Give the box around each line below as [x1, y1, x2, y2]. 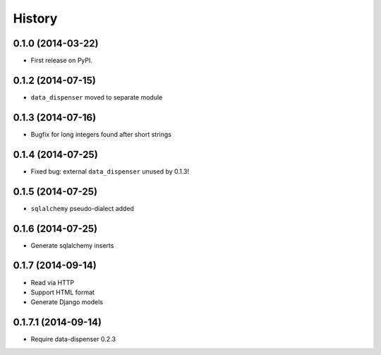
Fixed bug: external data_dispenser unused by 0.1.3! [30, 167, 190, 176]
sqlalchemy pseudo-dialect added [30, 204, 134, 212]
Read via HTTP [30, 278, 74, 287]
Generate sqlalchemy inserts [30, 241, 114, 250]
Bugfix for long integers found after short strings [30, 130, 172, 138]
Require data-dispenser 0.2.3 [30, 335, 116, 344]
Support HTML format [30, 288, 95, 296]
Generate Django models [30, 298, 104, 306]
